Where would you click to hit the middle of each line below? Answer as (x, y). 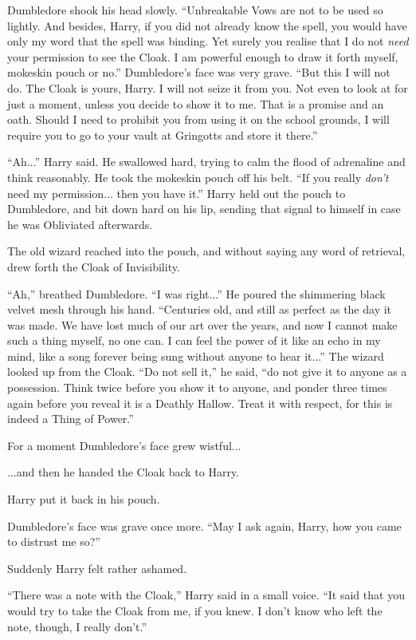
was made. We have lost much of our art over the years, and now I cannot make (202, 324)
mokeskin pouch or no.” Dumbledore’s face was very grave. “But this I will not (199, 72)
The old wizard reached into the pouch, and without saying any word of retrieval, (206, 251)
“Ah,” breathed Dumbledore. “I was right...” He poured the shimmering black (196, 293)
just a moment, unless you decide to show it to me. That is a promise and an (196, 103)
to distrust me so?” (54, 541)
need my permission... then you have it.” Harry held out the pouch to (177, 193)
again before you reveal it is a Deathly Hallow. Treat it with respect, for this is (200, 403)
